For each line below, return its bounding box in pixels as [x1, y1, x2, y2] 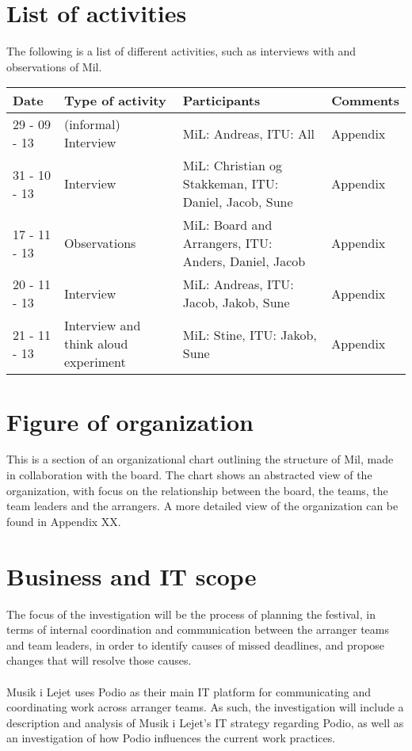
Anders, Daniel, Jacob [182, 252, 306, 271]
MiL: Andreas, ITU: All [182, 124, 315, 143]
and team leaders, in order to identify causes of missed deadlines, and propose [6, 636, 385, 653]
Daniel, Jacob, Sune [182, 193, 293, 212]
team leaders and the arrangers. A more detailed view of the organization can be [6, 497, 399, 514]
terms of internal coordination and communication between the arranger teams [6, 621, 389, 638]
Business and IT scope [6, 559, 257, 592]
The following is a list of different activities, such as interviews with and [6, 43, 357, 59]
